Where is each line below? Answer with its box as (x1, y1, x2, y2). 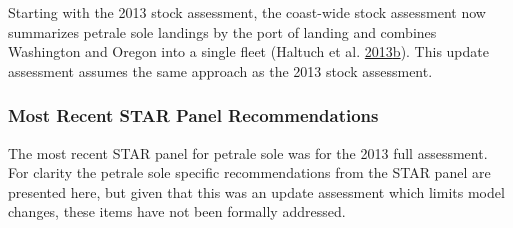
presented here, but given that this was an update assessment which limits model (8, 181, 505, 202)
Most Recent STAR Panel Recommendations (8, 103, 379, 128)
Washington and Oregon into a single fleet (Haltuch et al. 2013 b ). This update (8, 41, 489, 62)
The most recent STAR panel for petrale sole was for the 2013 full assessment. (8, 142, 488, 163)
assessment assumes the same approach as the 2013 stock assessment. (8, 60, 433, 81)
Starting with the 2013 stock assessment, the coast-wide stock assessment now (8, 2, 486, 22)
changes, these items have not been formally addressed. (8, 201, 346, 222)
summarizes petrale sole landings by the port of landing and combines (8, 21, 437, 42)
